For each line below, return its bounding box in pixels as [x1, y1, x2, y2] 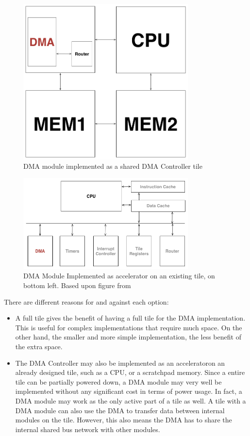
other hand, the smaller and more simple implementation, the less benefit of [15, 332, 241, 342]
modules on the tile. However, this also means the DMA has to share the [15, 415, 232, 425]
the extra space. [15, 341, 63, 351]
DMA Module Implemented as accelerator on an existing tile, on [23, 271, 215, 281]
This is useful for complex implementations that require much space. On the [15, 322, 242, 332]
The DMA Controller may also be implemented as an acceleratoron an [15, 357, 225, 368]
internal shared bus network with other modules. [15, 424, 160, 434]
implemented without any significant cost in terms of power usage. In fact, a [15, 386, 242, 396]
